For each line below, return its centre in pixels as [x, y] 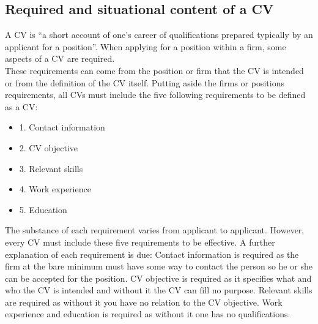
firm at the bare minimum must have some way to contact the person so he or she [159, 266]
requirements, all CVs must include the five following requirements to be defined [155, 95]
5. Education [43, 209]
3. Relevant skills [51, 168]
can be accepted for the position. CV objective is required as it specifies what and [158, 278]
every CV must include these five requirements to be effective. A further [140, 242]
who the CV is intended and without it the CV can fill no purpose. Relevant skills [159, 290]
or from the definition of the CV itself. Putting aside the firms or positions [145, 82]
